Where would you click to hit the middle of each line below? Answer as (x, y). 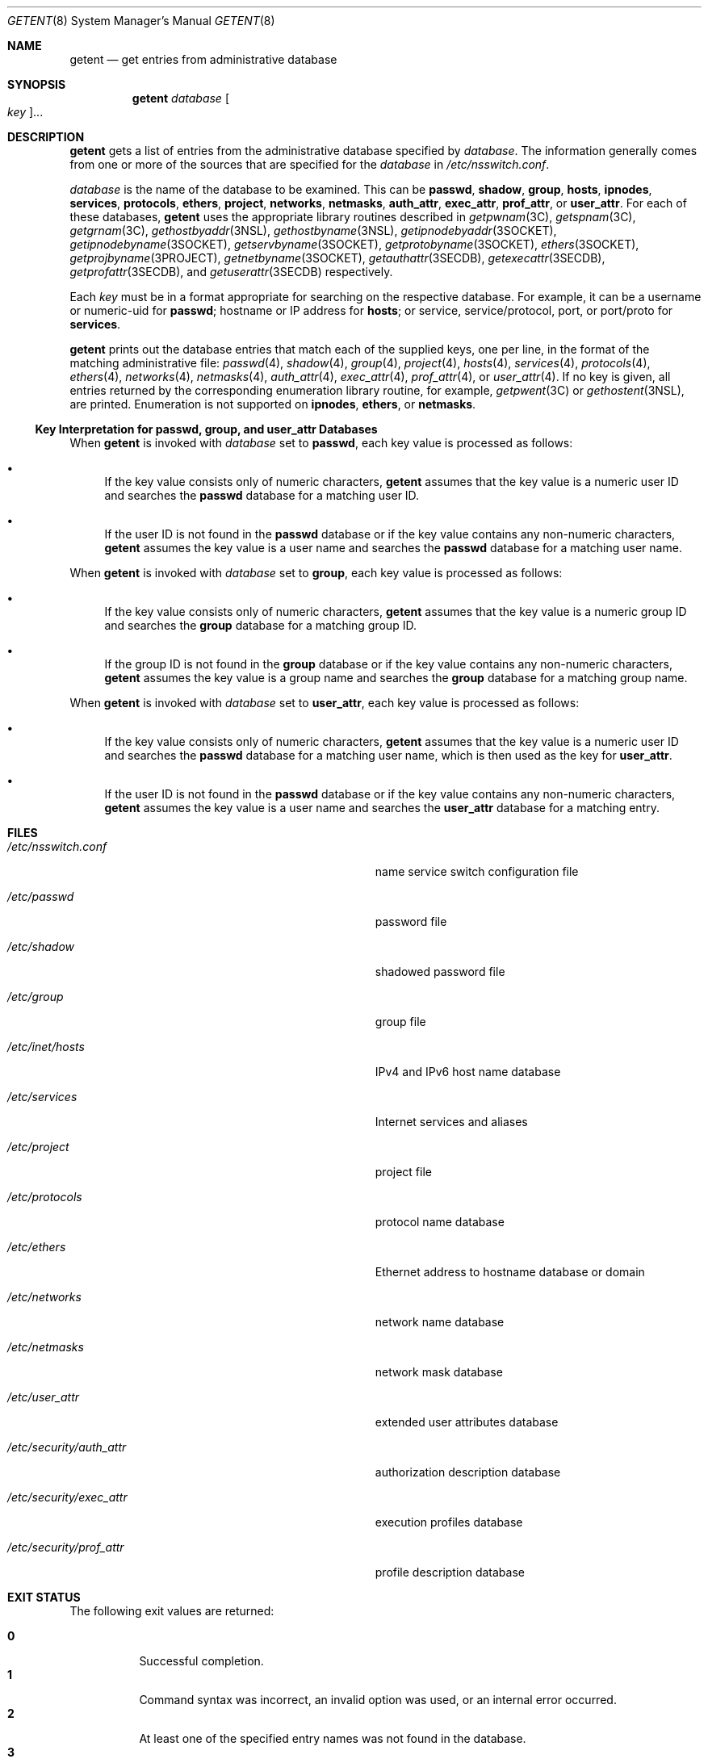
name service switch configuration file (477, 871)
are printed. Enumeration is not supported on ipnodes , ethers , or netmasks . (273, 404)
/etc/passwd (41, 896)
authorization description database (468, 1472)
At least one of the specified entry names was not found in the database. (333, 1738)
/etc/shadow (41, 946)
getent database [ (180, 98)
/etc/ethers (37, 1247)
